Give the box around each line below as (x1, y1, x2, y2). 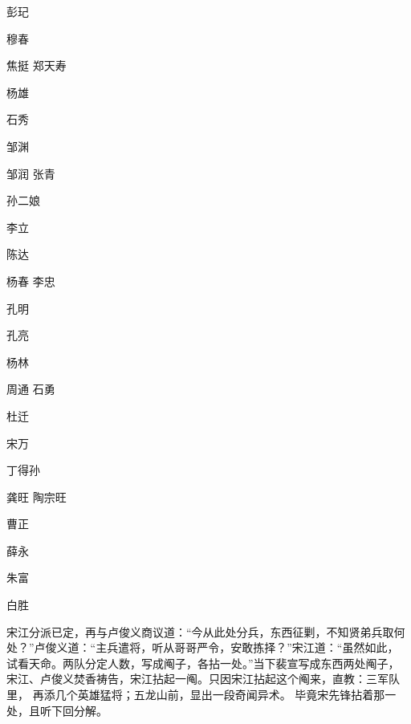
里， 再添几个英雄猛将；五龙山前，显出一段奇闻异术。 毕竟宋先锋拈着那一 (6, 686, 397, 703)
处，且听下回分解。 (6, 702, 108, 718)
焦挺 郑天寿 (6, 57, 67, 74)
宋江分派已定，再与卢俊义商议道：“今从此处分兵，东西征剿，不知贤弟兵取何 (6, 623, 405, 640)
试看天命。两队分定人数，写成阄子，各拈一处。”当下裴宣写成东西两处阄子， (6, 654, 400, 671)
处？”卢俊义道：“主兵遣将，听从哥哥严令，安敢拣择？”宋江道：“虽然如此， (6, 639, 399, 656)
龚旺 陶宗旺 (6, 488, 67, 505)
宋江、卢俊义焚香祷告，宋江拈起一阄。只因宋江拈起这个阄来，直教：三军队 (6, 670, 400, 687)
